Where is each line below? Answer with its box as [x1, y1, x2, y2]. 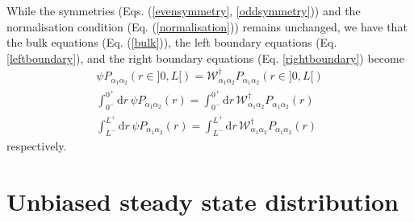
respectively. [6, 137, 67, 154]
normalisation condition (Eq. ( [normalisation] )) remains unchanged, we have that [6, 18, 408, 35]
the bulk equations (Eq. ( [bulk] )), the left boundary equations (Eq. [6, 34, 337, 51]
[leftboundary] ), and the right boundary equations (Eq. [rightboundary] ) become [6, 49, 404, 66]
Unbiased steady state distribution [6, 184, 399, 217]
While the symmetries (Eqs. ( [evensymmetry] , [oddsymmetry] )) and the [6, 2, 361, 18]
